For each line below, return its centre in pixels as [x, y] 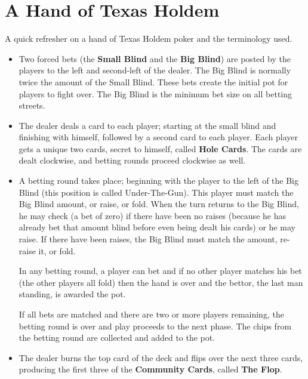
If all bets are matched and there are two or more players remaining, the [151, 314]
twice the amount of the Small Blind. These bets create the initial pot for [153, 81]
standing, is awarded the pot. [72, 294]
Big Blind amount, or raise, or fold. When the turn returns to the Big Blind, [159, 204]
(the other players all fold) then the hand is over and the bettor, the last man [161, 282]
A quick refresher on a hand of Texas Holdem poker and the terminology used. [149, 38]
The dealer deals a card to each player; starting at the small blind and [147, 125]
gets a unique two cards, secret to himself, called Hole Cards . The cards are [160, 148]
